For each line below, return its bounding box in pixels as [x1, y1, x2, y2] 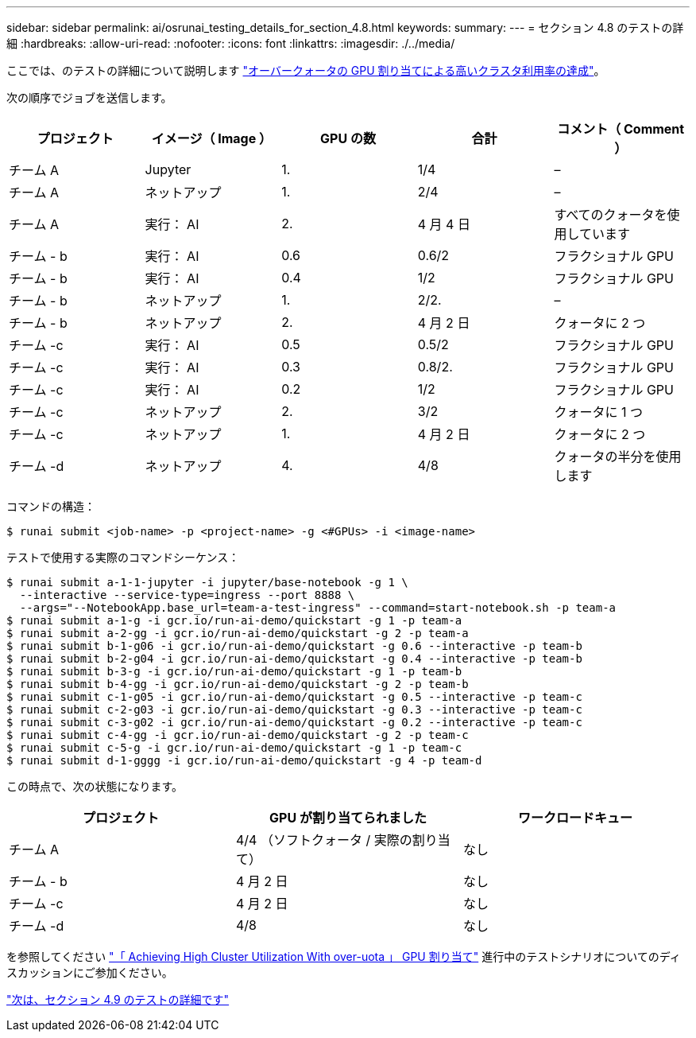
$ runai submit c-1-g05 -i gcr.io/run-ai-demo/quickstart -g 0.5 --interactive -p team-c [6, 690, 582, 703]
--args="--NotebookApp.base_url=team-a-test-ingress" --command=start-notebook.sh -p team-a [19, 601, 617, 614]
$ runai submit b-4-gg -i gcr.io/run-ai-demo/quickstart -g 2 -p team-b [6, 678, 469, 690]
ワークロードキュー [517, 810, 632, 826]
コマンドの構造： [6, 500, 95, 513]
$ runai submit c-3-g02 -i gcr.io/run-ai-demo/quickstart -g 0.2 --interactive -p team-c [6, 716, 582, 729]
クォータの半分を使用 [554, 449, 682, 465]
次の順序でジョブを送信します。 [6, 91, 172, 104]
